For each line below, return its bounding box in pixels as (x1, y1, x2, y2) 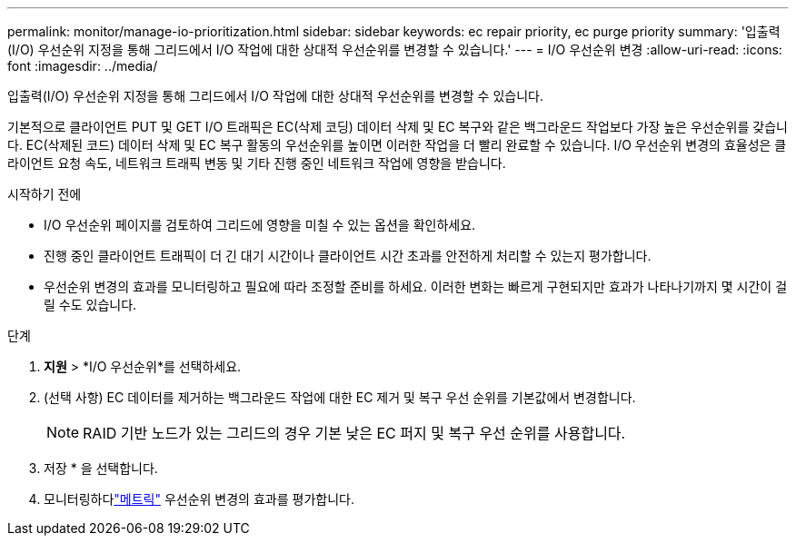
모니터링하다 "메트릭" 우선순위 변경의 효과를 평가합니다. (44, 491, 354, 507)
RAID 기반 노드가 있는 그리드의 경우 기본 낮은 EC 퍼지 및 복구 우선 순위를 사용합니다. (83, 424, 626, 442)
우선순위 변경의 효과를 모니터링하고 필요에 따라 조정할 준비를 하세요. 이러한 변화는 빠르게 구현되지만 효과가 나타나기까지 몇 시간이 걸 (44, 279, 788, 294)
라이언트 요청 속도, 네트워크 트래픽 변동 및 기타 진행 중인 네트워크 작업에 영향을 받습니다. (7, 155, 506, 171)
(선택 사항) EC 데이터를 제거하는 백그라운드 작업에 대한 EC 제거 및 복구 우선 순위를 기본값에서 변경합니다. (44, 390, 636, 405)
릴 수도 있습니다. (44, 297, 137, 312)
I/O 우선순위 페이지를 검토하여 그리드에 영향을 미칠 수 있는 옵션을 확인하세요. (44, 217, 476, 232)
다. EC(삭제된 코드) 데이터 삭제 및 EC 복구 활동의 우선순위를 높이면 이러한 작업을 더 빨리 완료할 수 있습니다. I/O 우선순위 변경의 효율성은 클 (7, 137, 787, 153)
